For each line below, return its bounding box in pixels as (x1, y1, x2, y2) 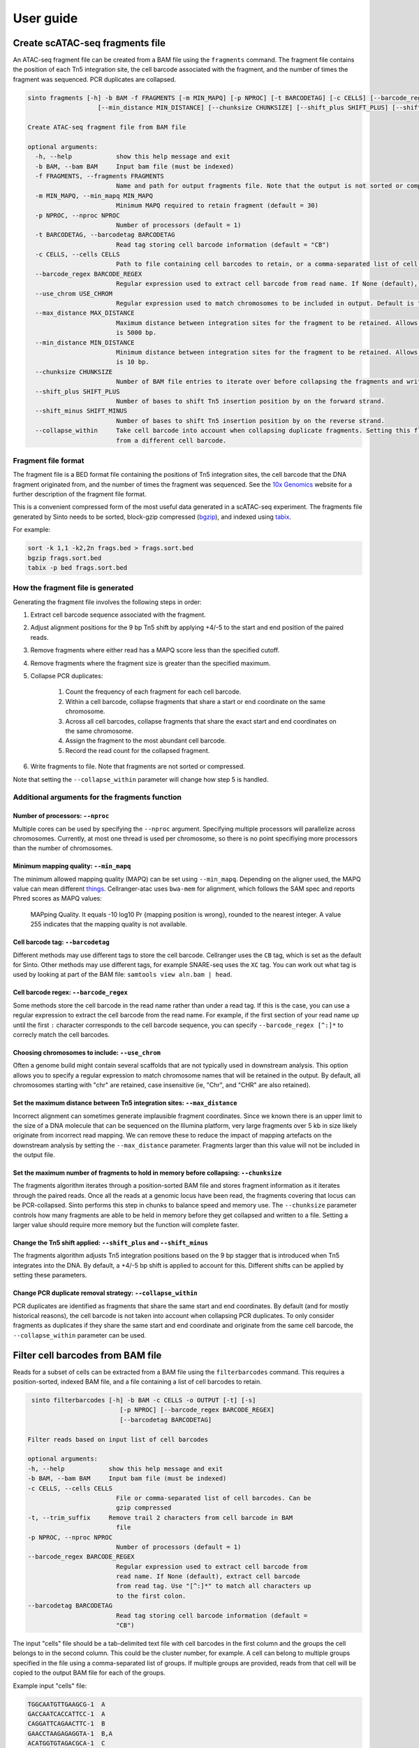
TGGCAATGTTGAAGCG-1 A (27, 1700, 105, 1708)
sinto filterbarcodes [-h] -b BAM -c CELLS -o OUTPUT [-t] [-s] (31, 1396, 256, 1405)
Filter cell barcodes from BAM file (13, 1349, 162, 1361)
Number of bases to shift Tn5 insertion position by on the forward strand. (115, 397, 385, 405)
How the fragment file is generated (13, 583, 134, 593)
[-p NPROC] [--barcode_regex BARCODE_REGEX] (119, 1406, 275, 1414)
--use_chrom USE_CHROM (35, 289, 113, 297)
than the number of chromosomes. (13, 844, 113, 852)
